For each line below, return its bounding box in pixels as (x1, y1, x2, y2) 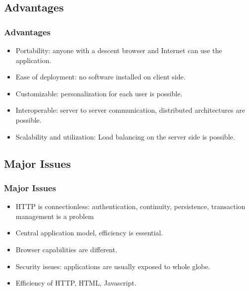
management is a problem (15, 211, 94, 221)
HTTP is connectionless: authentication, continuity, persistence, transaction (15, 201, 246, 212)
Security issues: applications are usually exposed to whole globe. (15, 261, 210, 271)
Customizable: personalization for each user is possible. (15, 88, 183, 98)
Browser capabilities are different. (15, 244, 117, 254)
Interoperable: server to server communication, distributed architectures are (15, 105, 245, 115)
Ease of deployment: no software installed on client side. (15, 72, 186, 82)
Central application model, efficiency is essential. (15, 227, 163, 238)
